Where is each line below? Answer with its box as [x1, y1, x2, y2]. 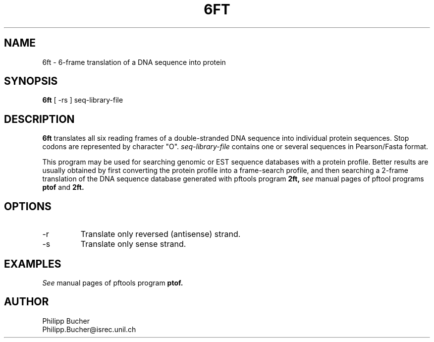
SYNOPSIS [4, 75, 58, 88]
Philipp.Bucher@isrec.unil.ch [42, 325, 136, 334]
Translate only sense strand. [80, 239, 186, 249]
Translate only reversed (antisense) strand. [80, 229, 241, 239]
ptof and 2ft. [42, 183, 84, 192]
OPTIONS [4, 200, 52, 213]
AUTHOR [4, 295, 49, 308]
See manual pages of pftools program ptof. [42, 278, 183, 287]
